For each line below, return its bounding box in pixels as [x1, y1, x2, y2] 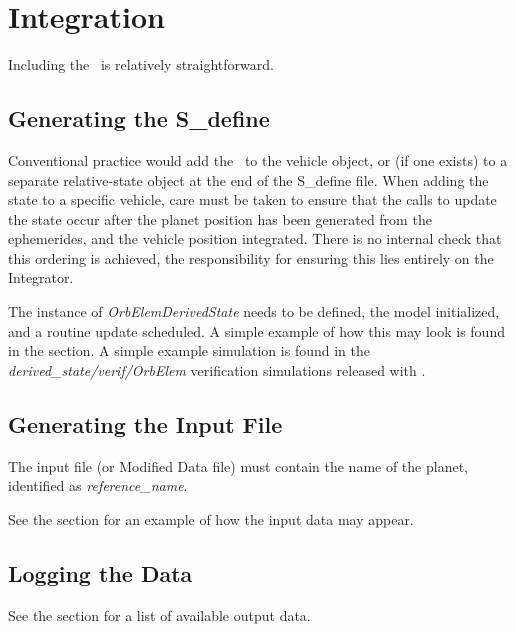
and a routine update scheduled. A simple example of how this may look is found [8, 320, 505, 341]
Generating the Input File [8, 408, 283, 439]
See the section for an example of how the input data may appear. [8, 508, 414, 529]
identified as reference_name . [8, 475, 188, 496]
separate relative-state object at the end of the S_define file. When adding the [8, 169, 489, 190]
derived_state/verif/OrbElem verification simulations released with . [8, 359, 426, 380]
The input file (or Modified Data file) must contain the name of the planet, [8, 455, 468, 476]
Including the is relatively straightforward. [8, 54, 274, 75]
